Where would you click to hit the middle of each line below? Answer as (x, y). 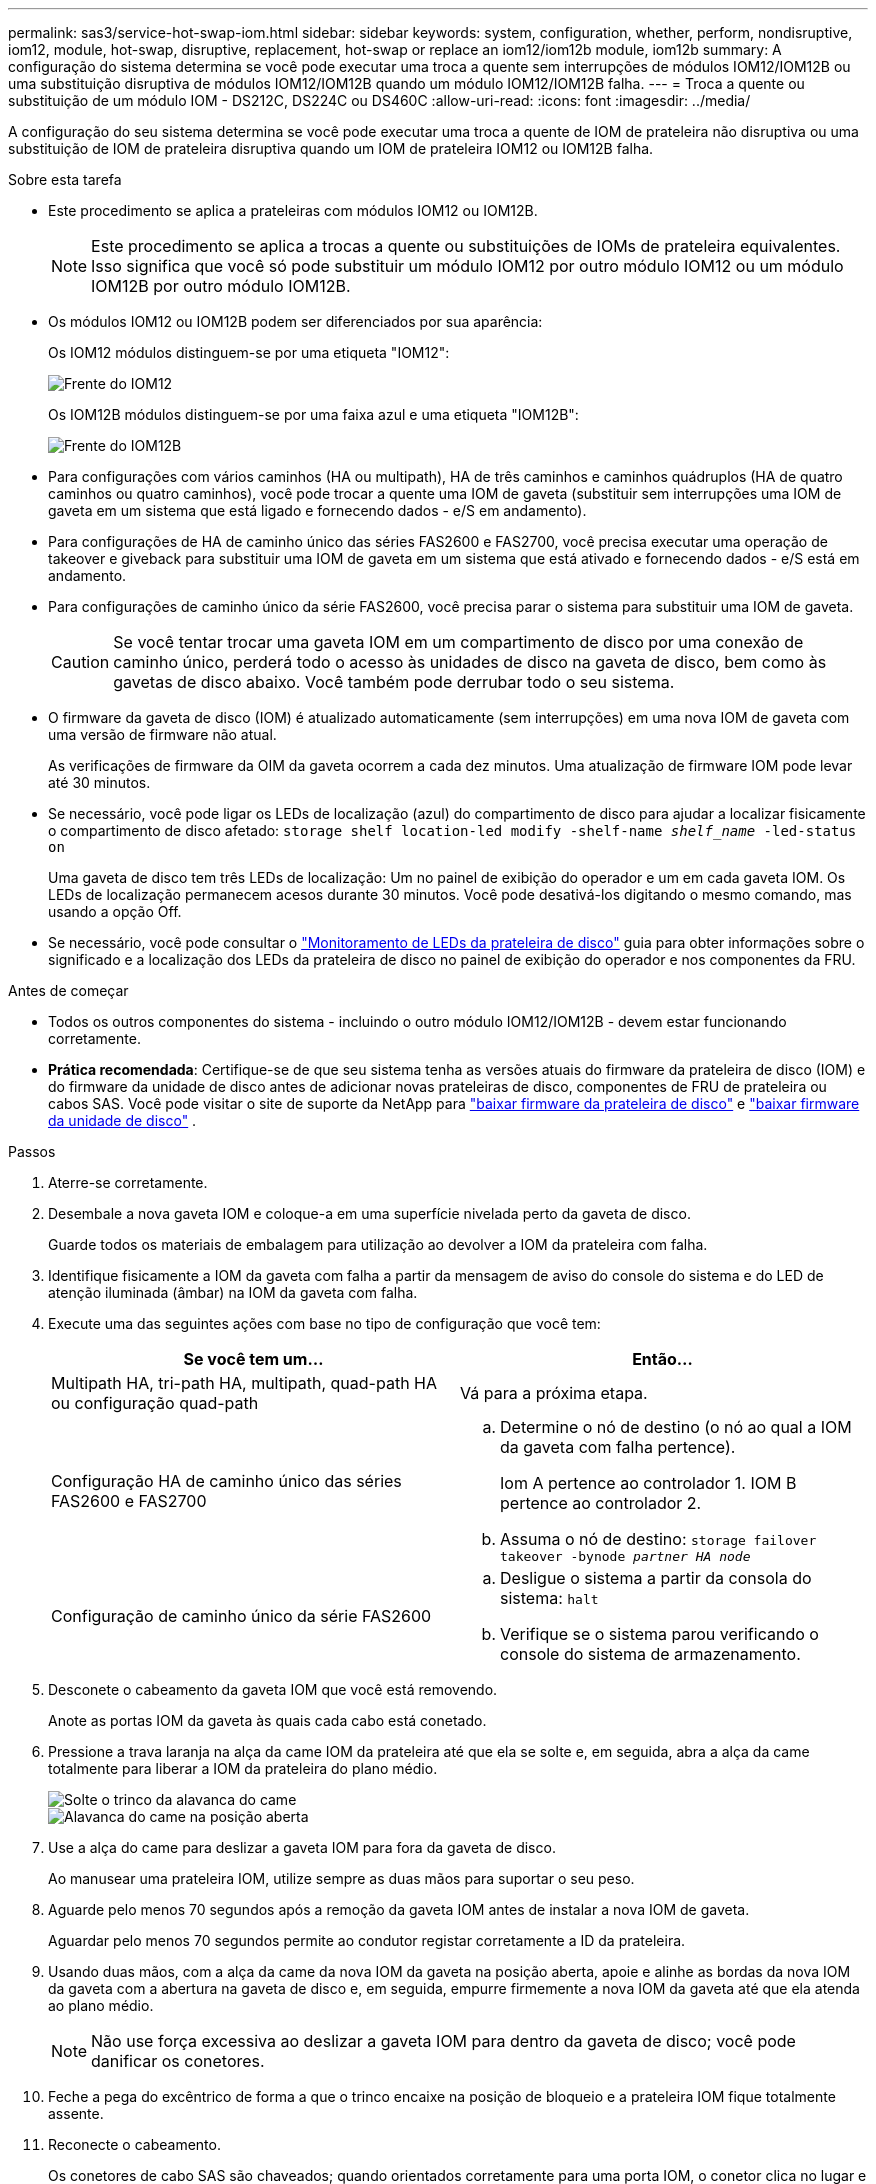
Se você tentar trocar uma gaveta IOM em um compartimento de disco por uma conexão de (458, 642)
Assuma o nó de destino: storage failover (658, 1539)
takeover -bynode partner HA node (625, 1556)
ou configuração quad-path (155, 1403)
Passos (32, 1151)
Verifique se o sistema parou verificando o (659, 1634)
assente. (76, 2113)
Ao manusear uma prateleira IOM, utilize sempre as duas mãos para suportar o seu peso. (341, 1878)
